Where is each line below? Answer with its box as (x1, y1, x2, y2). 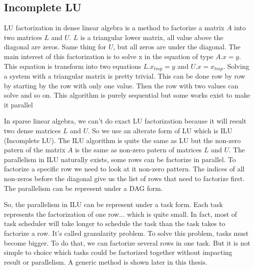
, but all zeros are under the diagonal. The (113, 42, 241, 52)
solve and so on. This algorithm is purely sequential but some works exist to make (4, 90, 251, 100)
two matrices (4, 32, 42, 42)
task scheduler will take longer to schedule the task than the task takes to (4, 218, 225, 228)
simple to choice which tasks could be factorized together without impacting (4, 247, 232, 257)
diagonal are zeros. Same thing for (4, 42, 107, 52)
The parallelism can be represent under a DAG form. (4, 183, 163, 193)
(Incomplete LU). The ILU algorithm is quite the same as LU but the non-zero (4, 135, 241, 145)
